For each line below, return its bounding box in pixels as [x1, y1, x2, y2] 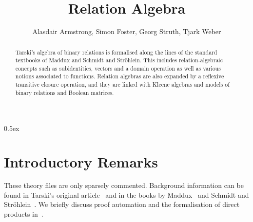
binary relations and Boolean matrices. [15, 88, 114, 96]
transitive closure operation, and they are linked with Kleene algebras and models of [15, 80, 230, 89]
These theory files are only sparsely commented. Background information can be [4, 180, 244, 190]
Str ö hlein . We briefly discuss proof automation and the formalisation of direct [4, 199, 240, 209]
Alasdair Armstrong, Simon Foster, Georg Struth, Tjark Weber [32, 26, 221, 37]
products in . [4, 208, 43, 219]
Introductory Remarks [4, 152, 158, 172]
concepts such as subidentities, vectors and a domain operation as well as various [15, 64, 221, 72]
